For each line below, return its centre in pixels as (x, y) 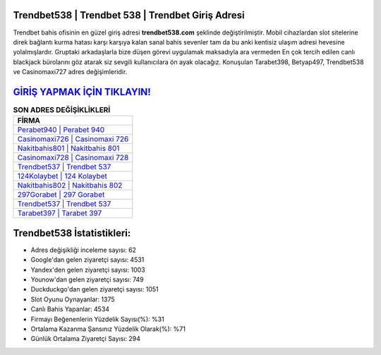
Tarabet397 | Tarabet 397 (60, 213)
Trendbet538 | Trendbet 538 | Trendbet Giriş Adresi (129, 15)
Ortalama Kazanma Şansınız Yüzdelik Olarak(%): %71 (108, 329)
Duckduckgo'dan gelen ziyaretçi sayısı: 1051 (95, 289)
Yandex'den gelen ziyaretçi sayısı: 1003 (88, 270)
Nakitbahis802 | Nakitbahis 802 (70, 186)
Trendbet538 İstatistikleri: (72, 233)
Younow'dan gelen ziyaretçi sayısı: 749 (87, 279)
